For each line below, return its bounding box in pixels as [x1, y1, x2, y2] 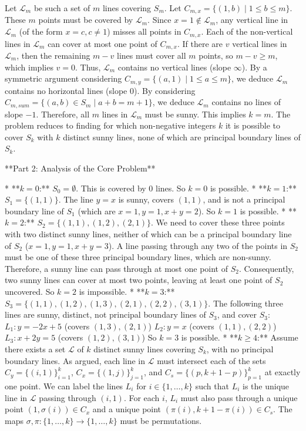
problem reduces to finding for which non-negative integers [5, 119, 216, 132]
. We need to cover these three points [151, 216, 285, 228]
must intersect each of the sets [157, 354, 266, 366]
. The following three [208, 297, 283, 309]
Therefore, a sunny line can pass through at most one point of [5, 262, 228, 274]
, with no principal [206, 342, 274, 355]
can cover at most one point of [48, 37, 157, 49]
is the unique [243, 379, 290, 392]
